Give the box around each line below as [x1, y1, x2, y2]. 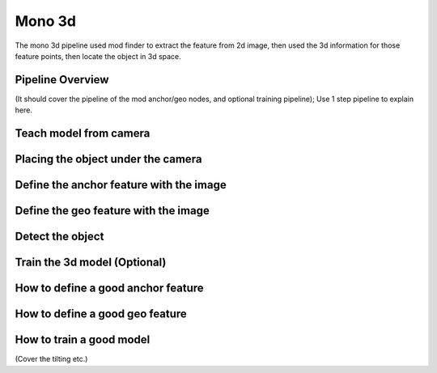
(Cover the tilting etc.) [15, 354, 88, 364]
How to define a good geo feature [15, 307, 188, 321]
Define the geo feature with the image [15, 204, 210, 218]
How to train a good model [15, 333, 151, 347]
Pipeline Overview [15, 73, 109, 87]
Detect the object [15, 230, 104, 244]
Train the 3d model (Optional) [15, 256, 167, 269]
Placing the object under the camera [15, 152, 202, 166]
